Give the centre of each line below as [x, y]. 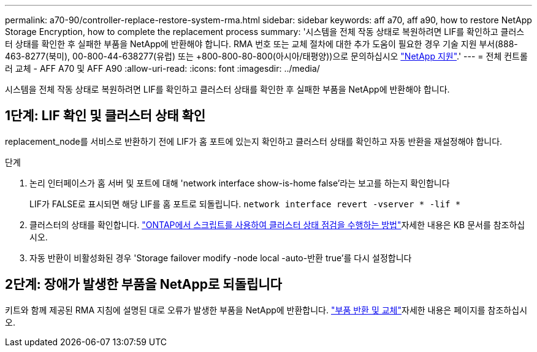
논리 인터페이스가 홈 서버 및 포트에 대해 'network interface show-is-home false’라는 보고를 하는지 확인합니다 [240, 183]
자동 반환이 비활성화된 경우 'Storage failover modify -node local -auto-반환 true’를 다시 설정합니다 [221, 258]
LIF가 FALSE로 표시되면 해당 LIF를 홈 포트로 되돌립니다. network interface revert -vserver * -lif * [245, 204]
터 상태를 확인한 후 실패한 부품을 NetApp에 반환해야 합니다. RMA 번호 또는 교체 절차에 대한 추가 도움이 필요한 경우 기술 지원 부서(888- [261, 44]
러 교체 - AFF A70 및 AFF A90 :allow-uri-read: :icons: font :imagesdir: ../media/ [162, 68]
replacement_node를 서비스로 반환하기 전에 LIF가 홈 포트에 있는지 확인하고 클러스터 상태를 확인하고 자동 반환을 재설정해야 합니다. [254, 141]
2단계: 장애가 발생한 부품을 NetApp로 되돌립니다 [143, 285]
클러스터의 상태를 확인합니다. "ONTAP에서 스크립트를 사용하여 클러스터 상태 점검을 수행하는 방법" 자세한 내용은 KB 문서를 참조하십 [277, 224]
